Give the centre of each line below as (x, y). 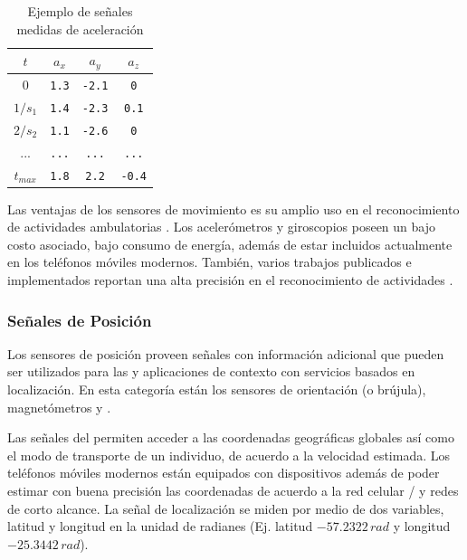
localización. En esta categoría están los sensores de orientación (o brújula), (217, 389)
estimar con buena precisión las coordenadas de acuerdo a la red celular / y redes (233, 491)
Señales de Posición (80, 320)
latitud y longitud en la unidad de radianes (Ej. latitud (160, 526)
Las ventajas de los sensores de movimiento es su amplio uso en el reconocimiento (233, 209)
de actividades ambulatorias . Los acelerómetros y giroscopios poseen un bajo (221, 227)
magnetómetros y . (59, 407)
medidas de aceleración (80, 28)
